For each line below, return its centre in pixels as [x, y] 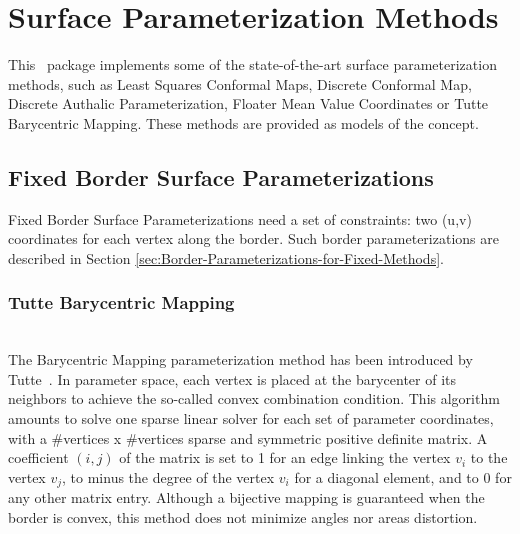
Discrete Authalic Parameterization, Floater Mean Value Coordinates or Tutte [248, 103]
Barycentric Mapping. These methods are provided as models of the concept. [243, 122]
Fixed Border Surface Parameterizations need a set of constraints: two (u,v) [240, 218]
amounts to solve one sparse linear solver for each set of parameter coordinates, [251, 418]
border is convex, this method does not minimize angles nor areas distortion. [243, 516]
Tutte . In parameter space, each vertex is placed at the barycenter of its [232, 378]
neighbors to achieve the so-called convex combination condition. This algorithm [254, 398]
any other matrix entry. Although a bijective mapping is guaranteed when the [246, 497]
